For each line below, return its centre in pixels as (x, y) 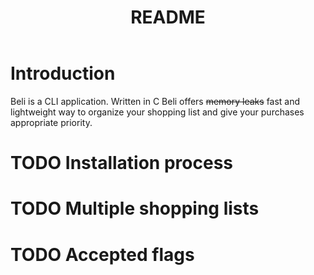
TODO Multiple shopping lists (135, 208)
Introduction (63, 73)
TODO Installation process (121, 163)
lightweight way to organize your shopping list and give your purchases (157, 112)
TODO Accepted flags (102, 254)
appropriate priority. (51, 122)
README (168, 17)
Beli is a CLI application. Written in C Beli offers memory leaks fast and (155, 101)
